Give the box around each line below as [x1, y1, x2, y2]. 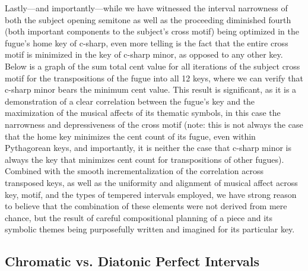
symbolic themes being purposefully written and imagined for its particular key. [5, 223, 295, 235]
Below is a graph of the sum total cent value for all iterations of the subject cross [5, 59, 300, 72]
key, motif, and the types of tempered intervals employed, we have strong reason [5, 188, 297, 200]
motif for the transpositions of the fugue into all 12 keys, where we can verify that [5, 71, 303, 84]
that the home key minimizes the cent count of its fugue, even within [5, 130, 256, 142]
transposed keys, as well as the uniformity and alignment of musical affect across [5, 176, 298, 188]
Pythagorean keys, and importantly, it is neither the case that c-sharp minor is [5, 141, 292, 154]
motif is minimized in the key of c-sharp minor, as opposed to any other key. [5, 48, 283, 61]
